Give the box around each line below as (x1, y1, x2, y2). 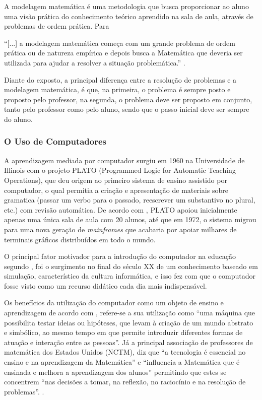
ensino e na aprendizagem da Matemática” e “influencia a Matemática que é (4, 357, 240, 367)
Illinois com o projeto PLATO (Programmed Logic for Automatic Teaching (4, 165, 236, 175)
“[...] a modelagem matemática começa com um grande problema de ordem (4, 37, 235, 48)
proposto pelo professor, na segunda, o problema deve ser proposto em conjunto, (4, 94, 252, 104)
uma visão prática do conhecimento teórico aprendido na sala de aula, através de (4, 11, 253, 21)
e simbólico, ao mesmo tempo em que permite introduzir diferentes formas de (4, 327, 243, 338)
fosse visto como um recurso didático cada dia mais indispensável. (4, 280, 207, 291)
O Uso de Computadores (4, 135, 107, 148)
